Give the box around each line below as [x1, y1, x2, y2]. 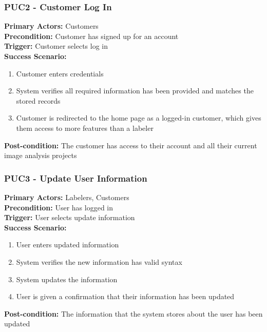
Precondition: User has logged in [4, 202, 113, 212]
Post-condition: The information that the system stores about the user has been [4, 308, 263, 319]
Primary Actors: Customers [4, 21, 99, 31]
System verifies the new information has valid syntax [16, 256, 182, 267]
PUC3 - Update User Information [4, 171, 147, 184]
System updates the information [16, 274, 118, 284]
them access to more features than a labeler [16, 122, 154, 133]
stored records [16, 95, 61, 106]
